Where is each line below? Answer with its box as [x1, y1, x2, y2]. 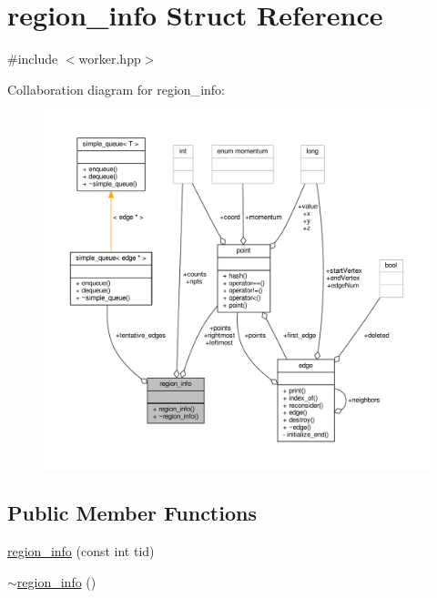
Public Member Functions [7, 499, 257, 527]
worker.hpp [78, 49, 141, 68]
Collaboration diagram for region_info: [7, 79, 225, 98]
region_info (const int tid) [7, 542, 155, 561]
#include [7, 49, 58, 68]
